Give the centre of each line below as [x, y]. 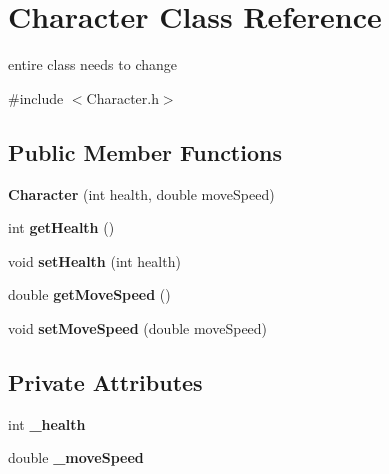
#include [36, 97]
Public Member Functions [145, 151]
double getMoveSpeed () [89, 294]
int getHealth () [61, 227]
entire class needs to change [93, 64]
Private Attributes [105, 381]
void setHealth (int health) [94, 260]
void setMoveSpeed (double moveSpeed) [138, 327]
